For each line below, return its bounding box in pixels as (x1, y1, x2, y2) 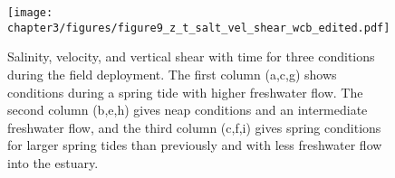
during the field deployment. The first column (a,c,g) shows (7, 64, 337, 83)
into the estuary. (7, 153, 99, 172)
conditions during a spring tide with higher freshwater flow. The (7, 82, 363, 101)
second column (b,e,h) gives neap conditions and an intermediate (7, 100, 368, 119)
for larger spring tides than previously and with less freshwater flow (7, 136, 382, 155)
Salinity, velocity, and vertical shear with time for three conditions (7, 47, 375, 66)
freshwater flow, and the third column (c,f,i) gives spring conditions (7, 117, 381, 136)
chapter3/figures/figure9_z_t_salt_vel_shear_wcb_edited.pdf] (7, 21, 390, 34)
